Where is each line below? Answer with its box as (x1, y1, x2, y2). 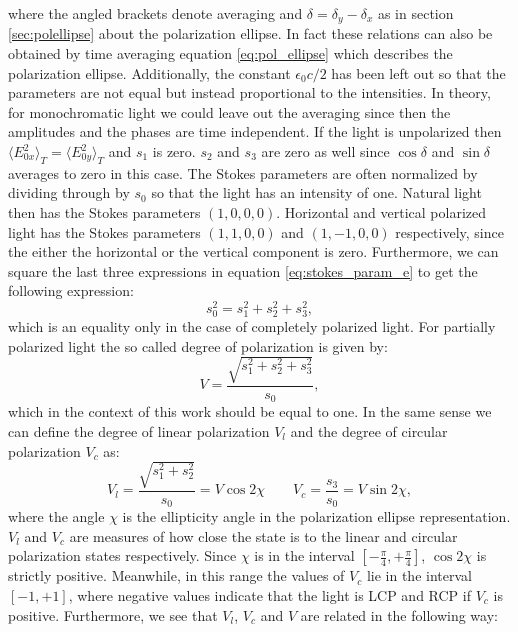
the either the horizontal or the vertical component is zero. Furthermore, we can (8, 241, 499, 262)
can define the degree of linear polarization (8, 421, 270, 442)
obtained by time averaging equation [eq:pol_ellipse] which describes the (8, 43, 453, 64)
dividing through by (8, 182, 130, 203)
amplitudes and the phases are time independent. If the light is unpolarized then (8, 121, 502, 142)
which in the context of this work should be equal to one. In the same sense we (8, 401, 492, 422)
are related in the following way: (300, 604, 498, 625)
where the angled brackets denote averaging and (8, 3, 303, 23)
